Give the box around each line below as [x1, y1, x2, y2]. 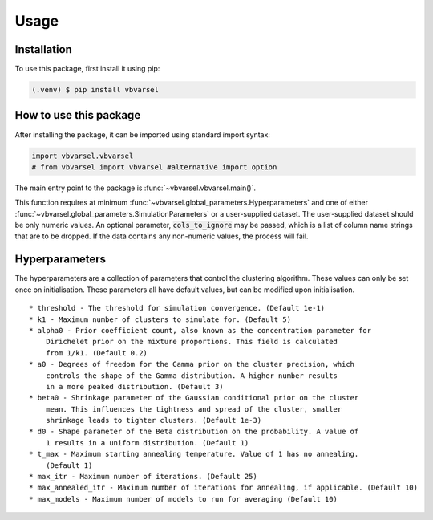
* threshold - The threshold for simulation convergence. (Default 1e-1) [29, 303, 326, 313]
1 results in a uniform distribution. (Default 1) [45, 438, 249, 447]
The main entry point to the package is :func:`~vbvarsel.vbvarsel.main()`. [14, 183, 257, 193]
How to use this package [14, 108, 141, 122]
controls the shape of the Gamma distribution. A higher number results [45, 371, 338, 380]
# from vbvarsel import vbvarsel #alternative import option [31, 162, 277, 172]
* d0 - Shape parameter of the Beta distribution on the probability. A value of [29, 427, 359, 437]
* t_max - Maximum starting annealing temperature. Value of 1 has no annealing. [29, 449, 359, 459]
